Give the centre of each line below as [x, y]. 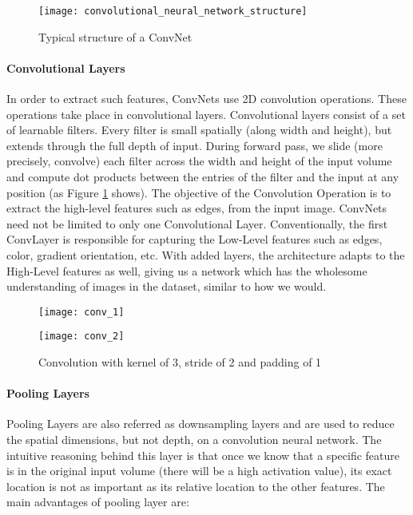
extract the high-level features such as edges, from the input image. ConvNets [197, 208]
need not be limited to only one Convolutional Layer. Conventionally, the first [197, 223]
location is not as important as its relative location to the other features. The [196, 486]
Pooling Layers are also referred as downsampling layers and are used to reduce [201, 424]
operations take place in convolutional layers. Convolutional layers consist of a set [206, 114]
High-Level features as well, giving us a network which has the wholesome [187, 270]
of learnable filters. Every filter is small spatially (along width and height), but [199, 130]
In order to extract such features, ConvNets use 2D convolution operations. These [206, 99]
